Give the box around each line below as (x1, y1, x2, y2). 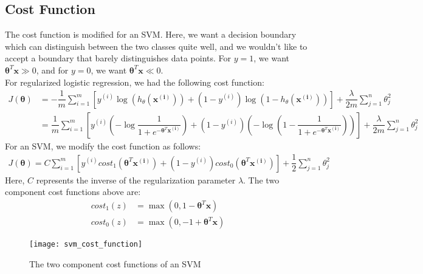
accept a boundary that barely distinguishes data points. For (5, 52, 232, 64)
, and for (36, 63, 69, 76)
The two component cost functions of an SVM (29, 257, 201, 270)
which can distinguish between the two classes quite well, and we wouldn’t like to (5, 39, 308, 52)
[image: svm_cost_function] (29, 240, 143, 249)
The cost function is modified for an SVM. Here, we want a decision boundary (5, 28, 297, 41)
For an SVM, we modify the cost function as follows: (5, 139, 201, 152)
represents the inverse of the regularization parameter (36, 173, 236, 186)
